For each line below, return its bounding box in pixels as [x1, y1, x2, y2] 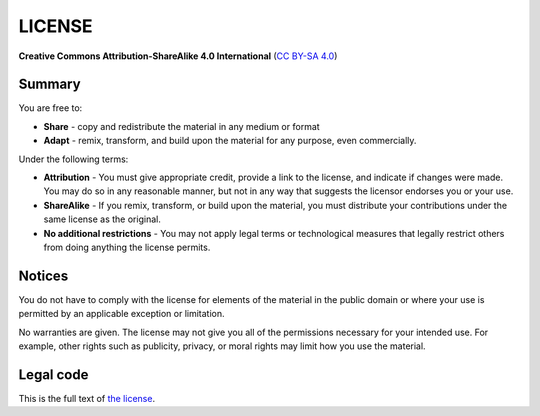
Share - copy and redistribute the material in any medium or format [43, 120, 320, 132]
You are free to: [18, 102, 83, 114]
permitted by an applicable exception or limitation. [18, 308, 225, 320]
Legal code [18, 366, 89, 383]
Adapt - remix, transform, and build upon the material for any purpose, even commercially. [43, 135, 417, 147]
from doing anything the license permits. [43, 241, 211, 253]
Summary [18, 76, 81, 93]
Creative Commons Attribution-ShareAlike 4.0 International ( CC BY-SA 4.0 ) [18, 50, 338, 62]
